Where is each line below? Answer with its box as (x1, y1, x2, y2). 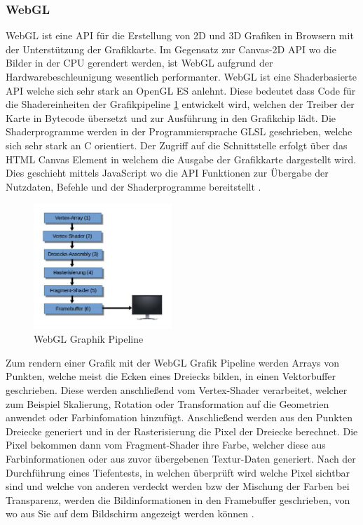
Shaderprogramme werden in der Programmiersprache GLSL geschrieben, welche (6, 124, 352, 139)
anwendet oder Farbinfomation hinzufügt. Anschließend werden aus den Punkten (6, 410, 353, 425)
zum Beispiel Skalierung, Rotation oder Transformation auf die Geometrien (6, 396, 329, 411)
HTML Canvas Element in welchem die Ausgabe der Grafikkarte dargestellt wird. (6, 151, 357, 166)
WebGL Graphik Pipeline (34, 332, 144, 346)
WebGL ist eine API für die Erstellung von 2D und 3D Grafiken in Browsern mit (6, 28, 354, 43)
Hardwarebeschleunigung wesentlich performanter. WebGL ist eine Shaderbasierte (6, 69, 357, 83)
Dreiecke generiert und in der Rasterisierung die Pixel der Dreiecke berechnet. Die (6, 423, 358, 438)
